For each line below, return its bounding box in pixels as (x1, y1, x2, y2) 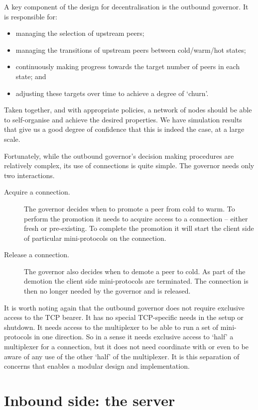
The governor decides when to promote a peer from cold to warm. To (24, 203, 235, 213)
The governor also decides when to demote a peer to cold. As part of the (24, 266, 246, 276)
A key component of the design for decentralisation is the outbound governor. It (4, 1, 249, 11)
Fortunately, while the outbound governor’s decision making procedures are (4, 150, 234, 161)
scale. (4, 133, 20, 144)
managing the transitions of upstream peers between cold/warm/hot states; (15, 44, 246, 55)
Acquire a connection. (4, 187, 70, 197)
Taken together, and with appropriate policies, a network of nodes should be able (4, 104, 252, 115)
